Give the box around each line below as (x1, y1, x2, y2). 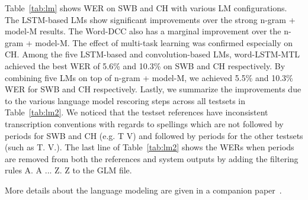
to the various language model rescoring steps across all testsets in (5, 94, 246, 107)
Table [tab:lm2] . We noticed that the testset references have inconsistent (5, 106, 268, 118)
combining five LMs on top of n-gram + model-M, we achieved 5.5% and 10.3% (5, 71, 293, 83)
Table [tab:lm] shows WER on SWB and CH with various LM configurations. (5, 2, 287, 14)
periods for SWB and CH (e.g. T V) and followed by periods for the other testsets (5, 129, 303, 141)
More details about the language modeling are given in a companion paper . (5, 183, 282, 196)
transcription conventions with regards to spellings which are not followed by (5, 117, 284, 130)
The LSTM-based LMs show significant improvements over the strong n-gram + (5, 13, 296, 25)
